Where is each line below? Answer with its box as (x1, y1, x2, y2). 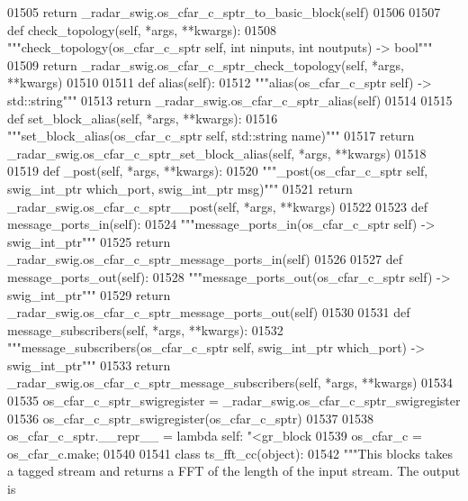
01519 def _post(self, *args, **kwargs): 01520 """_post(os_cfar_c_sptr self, (7, 161, 428, 180)
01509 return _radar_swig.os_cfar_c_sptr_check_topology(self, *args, (7, 55, 404, 74)
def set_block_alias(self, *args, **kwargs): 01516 (7, 108, 278, 127)
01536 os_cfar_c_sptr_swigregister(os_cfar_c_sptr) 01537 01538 (7, 408, 374, 427)
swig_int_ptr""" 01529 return (7, 285, 171, 304)
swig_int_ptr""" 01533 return (7, 355, 171, 374)
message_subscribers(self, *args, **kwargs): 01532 (7, 320, 283, 339)
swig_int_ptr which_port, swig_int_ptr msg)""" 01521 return (7, 178, 353, 197)
